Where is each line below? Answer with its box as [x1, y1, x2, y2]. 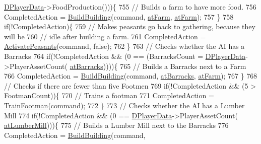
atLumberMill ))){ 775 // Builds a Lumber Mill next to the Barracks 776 [4, 120, 229, 130]
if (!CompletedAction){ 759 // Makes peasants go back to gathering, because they [4, 21, 255, 32]
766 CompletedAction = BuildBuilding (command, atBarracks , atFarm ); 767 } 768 [4, 70, 257, 81]
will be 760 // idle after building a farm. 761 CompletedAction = [4, 31, 206, 41]
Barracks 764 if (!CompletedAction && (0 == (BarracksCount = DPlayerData [4, 50, 246, 61]
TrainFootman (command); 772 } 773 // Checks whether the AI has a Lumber [4, 100, 245, 110]
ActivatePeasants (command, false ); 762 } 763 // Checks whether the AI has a [4, 41, 245, 51]
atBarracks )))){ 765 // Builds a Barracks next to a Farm [70, 60, 246, 71]
